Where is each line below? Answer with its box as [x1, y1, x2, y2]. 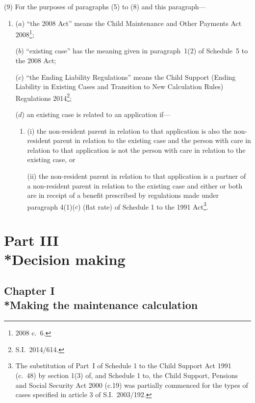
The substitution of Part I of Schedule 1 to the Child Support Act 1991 [15, 360, 231, 371]
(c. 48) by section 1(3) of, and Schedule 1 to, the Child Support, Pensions [15, 370, 238, 380]
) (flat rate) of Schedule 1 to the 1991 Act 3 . [77, 200, 208, 212]
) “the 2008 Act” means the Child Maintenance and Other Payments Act [22, 18, 242, 28]
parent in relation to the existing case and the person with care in [53, 135, 251, 145]
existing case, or [27, 154, 76, 165]
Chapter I [4, 283, 55, 298]
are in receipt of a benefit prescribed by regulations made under [27, 190, 219, 200]
